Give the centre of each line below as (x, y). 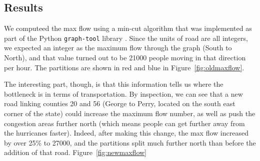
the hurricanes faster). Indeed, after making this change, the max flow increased (126, 133)
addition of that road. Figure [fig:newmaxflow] (75, 152)
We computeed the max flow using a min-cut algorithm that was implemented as (128, 28)
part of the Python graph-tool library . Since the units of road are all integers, (126, 38)
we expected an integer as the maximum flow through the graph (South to (118, 48)
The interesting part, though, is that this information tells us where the (114, 84)
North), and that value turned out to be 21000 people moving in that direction (125, 58)
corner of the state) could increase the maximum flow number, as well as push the (130, 113)
